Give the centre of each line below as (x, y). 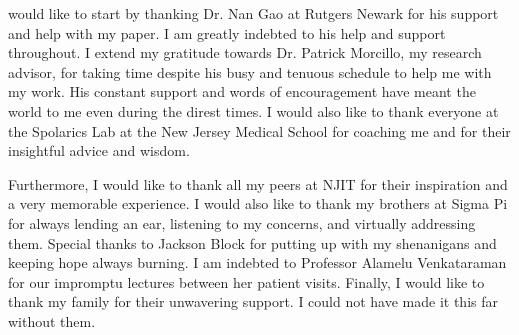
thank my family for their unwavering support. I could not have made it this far (253, 301)
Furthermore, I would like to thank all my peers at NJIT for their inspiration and (258, 183)
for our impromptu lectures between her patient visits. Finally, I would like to (246, 281)
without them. (52, 320)
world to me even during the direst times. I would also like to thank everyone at (253, 110)
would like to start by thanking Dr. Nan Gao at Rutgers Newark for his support (253, 13)
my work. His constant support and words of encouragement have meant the (242, 91)
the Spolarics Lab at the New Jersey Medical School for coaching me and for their (259, 130)
